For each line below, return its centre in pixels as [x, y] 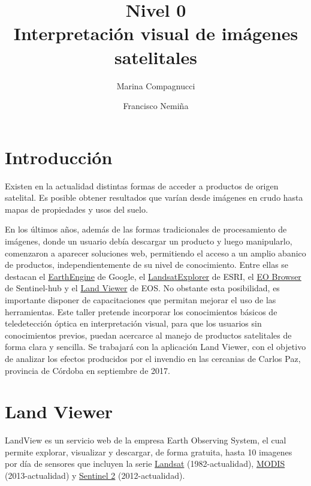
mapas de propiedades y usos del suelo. [76, 209]
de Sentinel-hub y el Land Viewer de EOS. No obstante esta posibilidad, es [142, 288]
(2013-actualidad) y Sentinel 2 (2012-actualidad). [95, 476]
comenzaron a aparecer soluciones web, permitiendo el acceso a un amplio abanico [155, 253]
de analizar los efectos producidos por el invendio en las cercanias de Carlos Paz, [153, 358]
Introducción [59, 157]
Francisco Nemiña [156, 106]
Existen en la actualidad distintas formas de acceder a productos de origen [142, 185]
